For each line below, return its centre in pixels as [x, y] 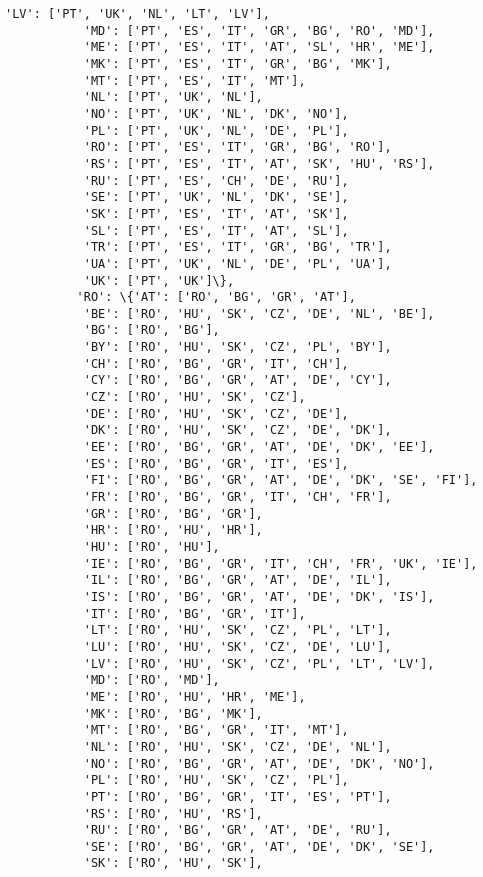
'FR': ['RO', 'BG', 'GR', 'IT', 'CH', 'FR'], [237, 497]
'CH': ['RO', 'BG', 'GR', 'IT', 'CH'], [216, 363]
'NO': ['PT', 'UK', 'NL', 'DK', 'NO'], [216, 113]
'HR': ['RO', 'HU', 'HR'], [173, 530]
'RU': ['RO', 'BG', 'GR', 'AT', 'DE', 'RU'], [237, 830]
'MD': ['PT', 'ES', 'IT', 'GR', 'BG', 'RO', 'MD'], [259, 30]
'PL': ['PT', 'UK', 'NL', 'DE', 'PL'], [216, 130]
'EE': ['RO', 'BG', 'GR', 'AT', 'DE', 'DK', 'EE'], [259, 447]
